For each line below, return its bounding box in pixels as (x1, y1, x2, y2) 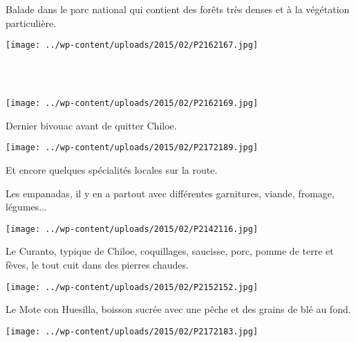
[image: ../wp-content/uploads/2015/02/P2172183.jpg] (6, 326, 259, 336)
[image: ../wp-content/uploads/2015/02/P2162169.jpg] (6, 98, 259, 109)
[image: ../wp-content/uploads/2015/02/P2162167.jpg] (6, 40, 259, 51)
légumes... (6, 199, 47, 214)
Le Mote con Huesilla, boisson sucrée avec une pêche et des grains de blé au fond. (6, 302, 351, 316)
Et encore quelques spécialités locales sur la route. (6, 162, 218, 177)
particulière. (6, 15, 57, 30)
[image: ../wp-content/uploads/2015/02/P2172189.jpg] (6, 143, 259, 153)
